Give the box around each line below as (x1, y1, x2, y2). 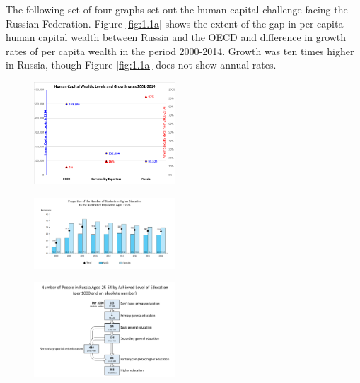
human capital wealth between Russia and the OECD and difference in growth (6, 30, 347, 45)
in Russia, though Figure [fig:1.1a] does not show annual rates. (6, 57, 277, 72)
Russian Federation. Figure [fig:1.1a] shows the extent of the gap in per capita (6, 16, 344, 30)
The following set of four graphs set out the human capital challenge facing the (6, 2, 348, 16)
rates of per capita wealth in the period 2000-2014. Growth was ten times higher (6, 43, 354, 58)
